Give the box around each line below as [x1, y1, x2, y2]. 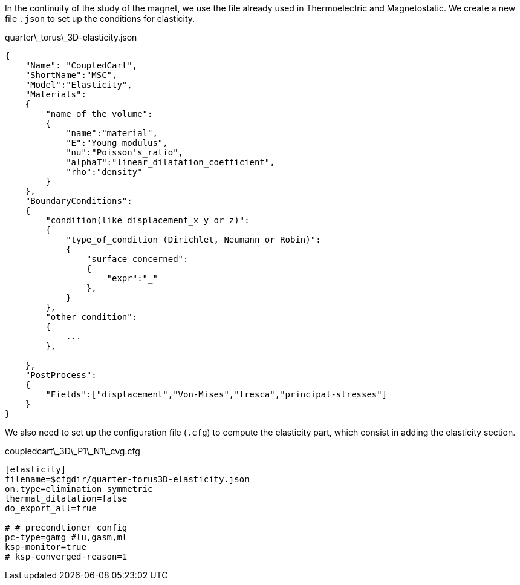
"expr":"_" [106, 273, 158, 283]
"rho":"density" [66, 167, 143, 177]
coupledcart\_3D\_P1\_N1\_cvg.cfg [5, 446, 140, 456]
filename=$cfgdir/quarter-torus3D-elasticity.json [5, 474, 250, 484]
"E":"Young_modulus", [66, 138, 168, 148]
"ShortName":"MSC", [25, 70, 117, 80]
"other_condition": [45, 312, 138, 322]
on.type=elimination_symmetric [5, 484, 153, 494]
